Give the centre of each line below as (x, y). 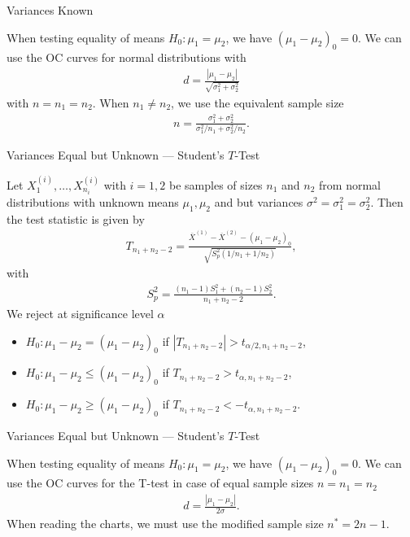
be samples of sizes (216, 184)
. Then (387, 201)
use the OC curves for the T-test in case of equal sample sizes (160, 483)
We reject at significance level (80, 314)
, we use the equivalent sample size (257, 103)
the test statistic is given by (76, 218)
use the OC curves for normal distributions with (126, 57)
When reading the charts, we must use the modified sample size (165, 524)
